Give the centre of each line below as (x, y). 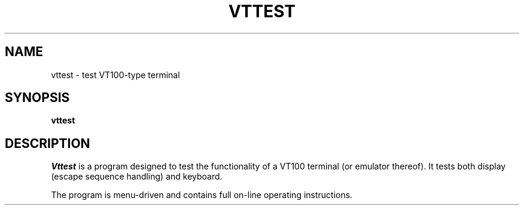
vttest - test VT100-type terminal (115, 75)
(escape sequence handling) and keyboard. (137, 177)
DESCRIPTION (48, 143)
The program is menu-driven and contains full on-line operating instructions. (202, 195)
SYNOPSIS (37, 98)
